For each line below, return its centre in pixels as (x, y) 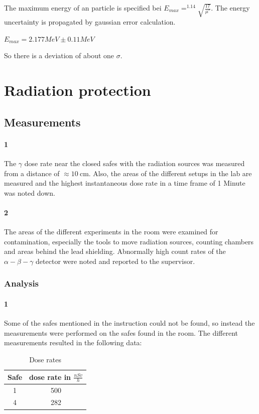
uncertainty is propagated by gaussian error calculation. (90, 22)
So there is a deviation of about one (59, 55)
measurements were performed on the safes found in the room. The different (121, 332)
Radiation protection (78, 90)
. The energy (230, 8)
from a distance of (32, 173)
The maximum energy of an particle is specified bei (83, 8)
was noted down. (30, 192)
